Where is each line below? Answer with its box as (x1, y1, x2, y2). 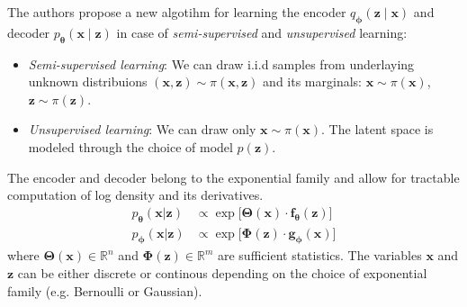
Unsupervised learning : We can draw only (28, 120, 256, 139)
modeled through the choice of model (28, 137, 233, 156)
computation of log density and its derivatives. (7, 185, 264, 204)
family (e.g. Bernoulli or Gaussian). (7, 281, 202, 300)
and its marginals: (263, 72, 362, 91)
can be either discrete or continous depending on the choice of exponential (17, 264, 427, 282)
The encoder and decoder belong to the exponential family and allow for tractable (7, 167, 460, 186)
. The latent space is (321, 120, 434, 139)
